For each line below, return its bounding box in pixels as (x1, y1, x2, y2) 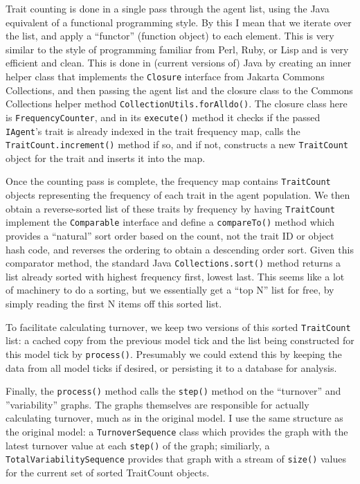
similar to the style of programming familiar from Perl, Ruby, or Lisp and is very (6, 42, 349, 56)
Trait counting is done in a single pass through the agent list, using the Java (6, 1, 330, 15)
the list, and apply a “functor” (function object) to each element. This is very (6, 28, 334, 43)
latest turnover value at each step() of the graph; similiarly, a (6, 438, 270, 452)
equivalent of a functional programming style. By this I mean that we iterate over (6, 15, 352, 29)
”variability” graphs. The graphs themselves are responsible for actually (6, 397, 309, 411)
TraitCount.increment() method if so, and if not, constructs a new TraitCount (6, 137, 348, 152)
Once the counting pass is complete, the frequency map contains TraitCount (6, 174, 331, 188)
